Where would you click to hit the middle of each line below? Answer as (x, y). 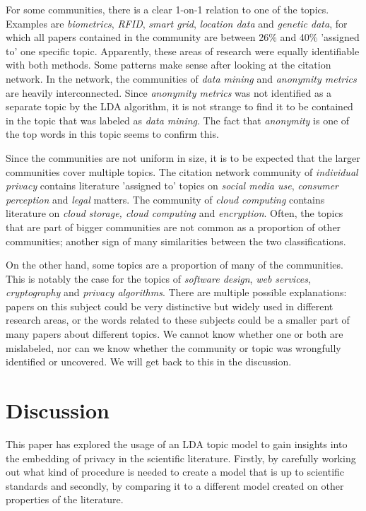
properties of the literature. (65, 499)
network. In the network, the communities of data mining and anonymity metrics (181, 78)
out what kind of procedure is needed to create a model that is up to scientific (175, 472)
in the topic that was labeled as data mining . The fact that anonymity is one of (178, 120)
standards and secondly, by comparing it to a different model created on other (175, 485)
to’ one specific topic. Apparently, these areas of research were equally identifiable (183, 51)
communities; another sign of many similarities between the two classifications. (176, 241)
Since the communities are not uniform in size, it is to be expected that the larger (183, 157)
